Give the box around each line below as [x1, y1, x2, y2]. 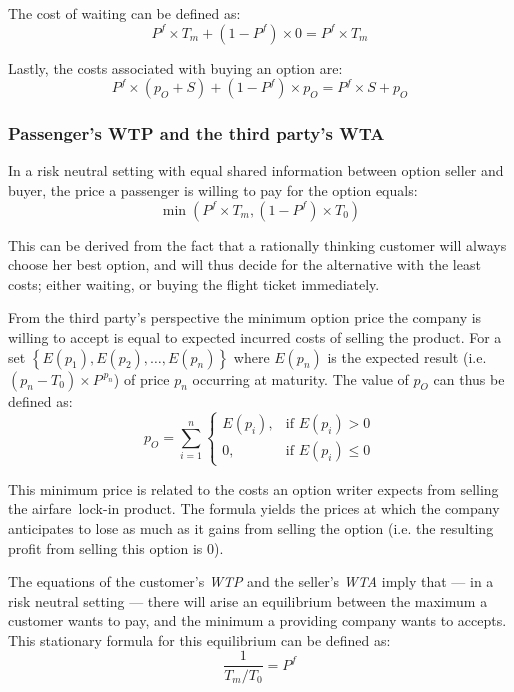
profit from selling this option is [8, 537, 203, 558]
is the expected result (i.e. [327, 346, 487, 367]
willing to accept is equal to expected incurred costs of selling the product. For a [8, 326, 502, 347]
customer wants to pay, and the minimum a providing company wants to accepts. [8, 610, 507, 631]
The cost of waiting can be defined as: [8, 3, 241, 23]
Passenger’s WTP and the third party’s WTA [8, 121, 385, 146]
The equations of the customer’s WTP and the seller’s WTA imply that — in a [8, 571, 494, 592]
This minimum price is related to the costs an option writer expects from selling [8, 478, 499, 499]
